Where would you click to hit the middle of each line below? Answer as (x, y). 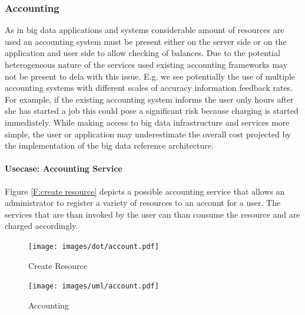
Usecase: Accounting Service (64, 168)
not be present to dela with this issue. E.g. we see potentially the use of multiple (150, 76)
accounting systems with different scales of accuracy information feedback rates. (149, 88)
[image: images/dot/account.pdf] (94, 246)
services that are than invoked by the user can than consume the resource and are (152, 214)
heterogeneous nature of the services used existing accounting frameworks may (146, 64)
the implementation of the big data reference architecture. (109, 145)
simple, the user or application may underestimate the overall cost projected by (148, 134)
